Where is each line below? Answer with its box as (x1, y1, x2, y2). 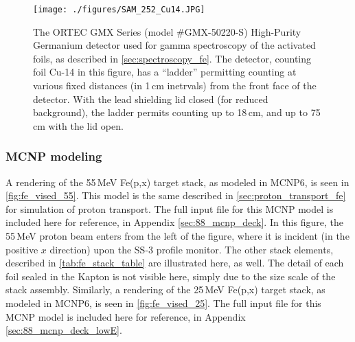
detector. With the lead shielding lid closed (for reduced (33, 91, 268, 106)
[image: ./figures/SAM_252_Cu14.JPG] (33, 5, 205, 14)
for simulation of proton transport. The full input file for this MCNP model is (5, 201, 334, 216)
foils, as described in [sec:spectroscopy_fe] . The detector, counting (33, 51, 312, 65)
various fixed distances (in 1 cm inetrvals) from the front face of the (33, 78, 317, 93)
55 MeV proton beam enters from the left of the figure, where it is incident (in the (5, 229, 350, 242)
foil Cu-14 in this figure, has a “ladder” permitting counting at (33, 65, 297, 79)
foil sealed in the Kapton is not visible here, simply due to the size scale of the (5, 269, 336, 283)
